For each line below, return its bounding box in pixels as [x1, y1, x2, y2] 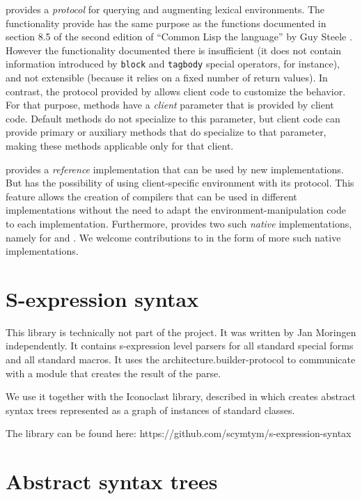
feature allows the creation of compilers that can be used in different [6, 189, 297, 203]
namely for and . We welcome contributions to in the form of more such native [6, 230, 341, 244]
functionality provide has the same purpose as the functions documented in [6, 15, 326, 30]
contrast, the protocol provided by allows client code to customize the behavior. [6, 84, 346, 98]
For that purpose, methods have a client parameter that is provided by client [6, 97, 334, 112]
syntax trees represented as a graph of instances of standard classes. [6, 402, 295, 417]
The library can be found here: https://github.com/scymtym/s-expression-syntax [6, 426, 352, 441]
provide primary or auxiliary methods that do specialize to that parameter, [6, 125, 326, 139]
